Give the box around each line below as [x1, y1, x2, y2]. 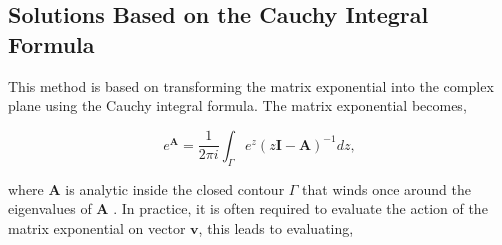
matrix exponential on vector [8, 217, 186, 238]
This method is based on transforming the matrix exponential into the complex [8, 75, 494, 96]
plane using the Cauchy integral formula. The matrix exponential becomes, [8, 95, 467, 116]
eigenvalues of [8, 198, 92, 219]
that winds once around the [302, 178, 472, 199]
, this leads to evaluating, [198, 217, 354, 238]
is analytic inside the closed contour [65, 178, 285, 199]
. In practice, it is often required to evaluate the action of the [113, 198, 488, 219]
